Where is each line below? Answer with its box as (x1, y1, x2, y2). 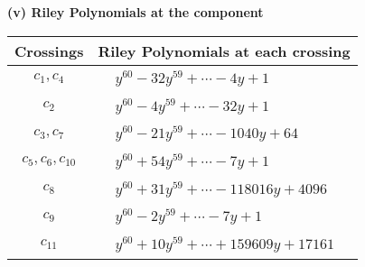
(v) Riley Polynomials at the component (7, 3, 264, 21)
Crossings (14, 40, 84, 61)
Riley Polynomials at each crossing (98, 40, 351, 61)
